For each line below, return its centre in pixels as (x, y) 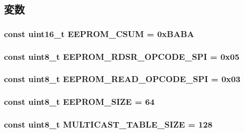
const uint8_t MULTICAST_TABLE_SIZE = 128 (108, 124)
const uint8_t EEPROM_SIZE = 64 (79, 102)
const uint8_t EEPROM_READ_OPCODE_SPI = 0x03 (122, 79)
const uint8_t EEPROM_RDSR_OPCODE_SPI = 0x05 (122, 56)
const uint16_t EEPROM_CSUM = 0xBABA (99, 33)
